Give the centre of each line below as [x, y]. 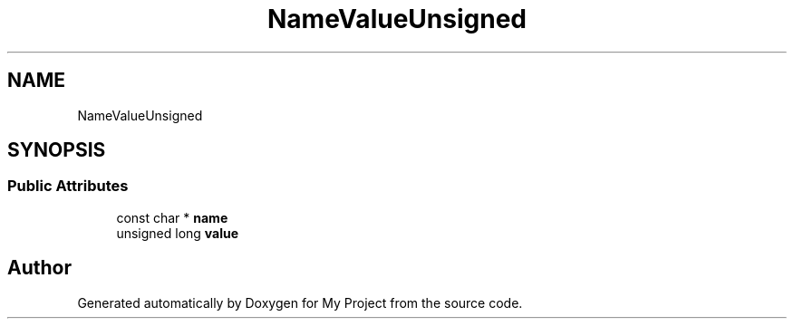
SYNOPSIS [57, 150]
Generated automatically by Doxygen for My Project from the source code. [300, 302]
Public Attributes [68, 186]
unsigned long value [178, 233]
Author [39, 268]
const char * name [172, 217]
